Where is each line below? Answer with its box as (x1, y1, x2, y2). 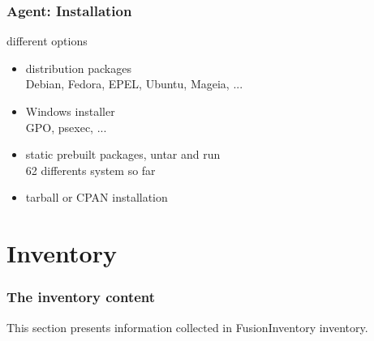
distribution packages (25, 59, 131, 76)
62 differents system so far (25, 161, 156, 178)
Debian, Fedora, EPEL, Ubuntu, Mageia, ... (25, 75, 243, 92)
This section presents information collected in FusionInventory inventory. (6, 318, 368, 335)
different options (6, 32, 88, 49)
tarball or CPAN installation (25, 189, 168, 206)
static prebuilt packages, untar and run (25, 146, 221, 163)
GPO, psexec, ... (25, 118, 107, 135)
